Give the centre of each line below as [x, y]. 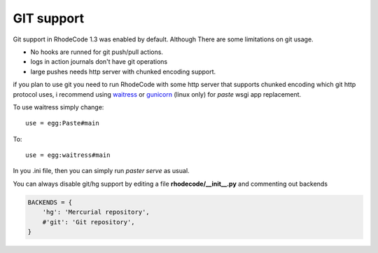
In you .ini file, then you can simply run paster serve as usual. [101, 171]
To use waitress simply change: [58, 107]
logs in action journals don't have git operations [99, 62]
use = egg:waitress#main [68, 155]
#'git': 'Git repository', [89, 222]
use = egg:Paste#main [62, 123]
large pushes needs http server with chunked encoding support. [123, 71]
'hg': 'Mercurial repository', [96, 212]
